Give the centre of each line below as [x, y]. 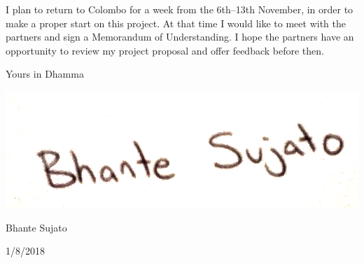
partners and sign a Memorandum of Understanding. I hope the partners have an [180, 37]
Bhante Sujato [36, 227]
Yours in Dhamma [45, 74]
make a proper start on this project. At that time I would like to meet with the [176, 23]
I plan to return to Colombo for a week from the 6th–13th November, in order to [180, 9]
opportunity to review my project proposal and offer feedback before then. [165, 50]
